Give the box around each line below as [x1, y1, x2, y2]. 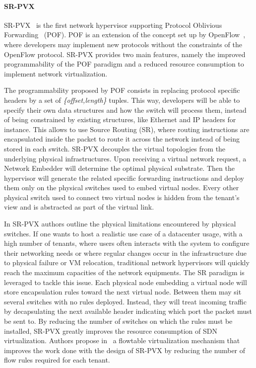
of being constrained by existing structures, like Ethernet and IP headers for [4, 114, 236, 125]
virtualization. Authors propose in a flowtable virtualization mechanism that [4, 335, 240, 346]
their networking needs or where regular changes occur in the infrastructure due [4, 247, 247, 258]
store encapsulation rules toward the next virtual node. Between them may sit [4, 287, 242, 297]
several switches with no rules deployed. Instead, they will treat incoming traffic [4, 296, 247, 306]
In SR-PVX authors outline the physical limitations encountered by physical [4, 219, 236, 229]
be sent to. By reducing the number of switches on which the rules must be [4, 316, 233, 326]
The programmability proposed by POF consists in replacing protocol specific [4, 85, 240, 95]
